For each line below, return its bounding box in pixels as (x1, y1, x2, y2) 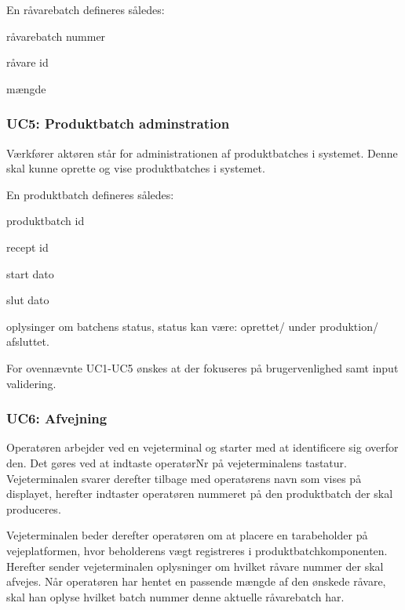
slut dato (6, 292, 49, 308)
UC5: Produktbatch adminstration (6, 114, 230, 133)
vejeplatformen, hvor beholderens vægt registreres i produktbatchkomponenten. (6, 542, 388, 558)
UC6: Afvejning (6, 408, 108, 428)
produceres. (6, 500, 61, 517)
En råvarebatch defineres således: (6, 2, 165, 17)
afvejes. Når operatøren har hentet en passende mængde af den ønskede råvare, (6, 573, 386, 590)
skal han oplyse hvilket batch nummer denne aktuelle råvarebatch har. (6, 588, 345, 605)
